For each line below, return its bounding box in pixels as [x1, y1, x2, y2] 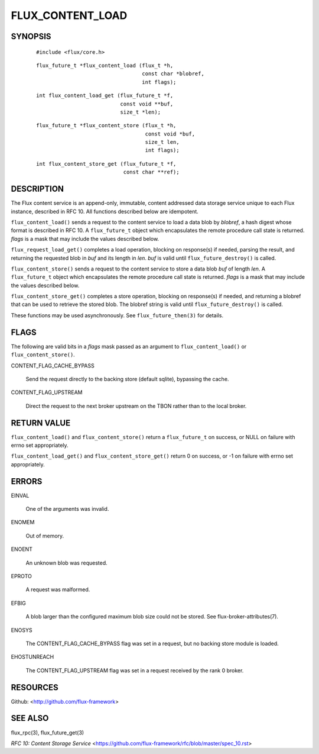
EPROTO [11, 573, 32, 580]
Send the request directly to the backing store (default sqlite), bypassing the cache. [25, 375, 229, 382]
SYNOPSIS [11, 31, 51, 41]
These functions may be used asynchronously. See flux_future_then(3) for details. [11, 311, 224, 319]
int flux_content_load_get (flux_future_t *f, [36, 92, 174, 99]
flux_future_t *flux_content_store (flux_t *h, [36, 122, 177, 129]
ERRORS [11, 476, 43, 486]
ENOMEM [11, 518, 35, 526]
